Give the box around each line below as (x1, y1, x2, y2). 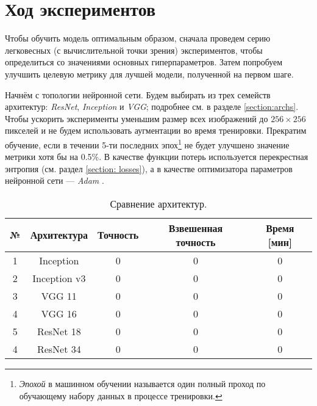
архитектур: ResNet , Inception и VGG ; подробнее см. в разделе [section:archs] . (5, 100, 299, 113)
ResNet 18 (37, 324, 81, 338)
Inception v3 (32, 270, 86, 285)
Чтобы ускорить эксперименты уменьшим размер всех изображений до (5, 112, 268, 125)
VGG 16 (41, 306, 77, 321)
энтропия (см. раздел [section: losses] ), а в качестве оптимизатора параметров (5, 162, 293, 175)
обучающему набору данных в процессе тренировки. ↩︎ (19, 389, 223, 402)
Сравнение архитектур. (110, 196, 207, 211)
